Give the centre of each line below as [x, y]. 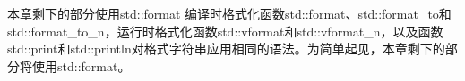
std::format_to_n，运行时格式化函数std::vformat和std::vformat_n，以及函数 [225, 31]
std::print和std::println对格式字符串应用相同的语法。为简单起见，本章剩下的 [226, 49]
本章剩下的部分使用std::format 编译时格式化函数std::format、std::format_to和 [229, 13]
